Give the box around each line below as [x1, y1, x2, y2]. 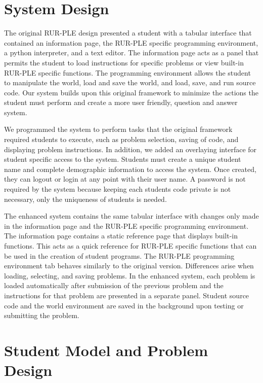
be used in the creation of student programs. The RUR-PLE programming [4, 250, 235, 261]
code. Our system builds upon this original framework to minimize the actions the [4, 87, 258, 97]
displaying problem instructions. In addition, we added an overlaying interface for [4, 144, 257, 154]
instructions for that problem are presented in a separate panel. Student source [4, 290, 249, 300]
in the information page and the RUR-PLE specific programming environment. [4, 220, 249, 231]
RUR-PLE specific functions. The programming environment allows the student [4, 67, 251, 78]
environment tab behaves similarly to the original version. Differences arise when [4, 260, 254, 271]
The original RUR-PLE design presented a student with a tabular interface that [4, 27, 252, 38]
